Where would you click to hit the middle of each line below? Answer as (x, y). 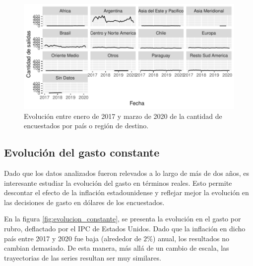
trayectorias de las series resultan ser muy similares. (83, 257)
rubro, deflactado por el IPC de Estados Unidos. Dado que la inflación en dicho (125, 228)
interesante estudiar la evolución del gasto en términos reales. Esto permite (118, 183)
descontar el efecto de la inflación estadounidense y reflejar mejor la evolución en (126, 192)
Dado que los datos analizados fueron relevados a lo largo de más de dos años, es (126, 173)
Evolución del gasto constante (82, 152)
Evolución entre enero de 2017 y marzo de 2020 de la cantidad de (123, 116)
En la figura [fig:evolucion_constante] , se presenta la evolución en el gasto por (123, 219)
